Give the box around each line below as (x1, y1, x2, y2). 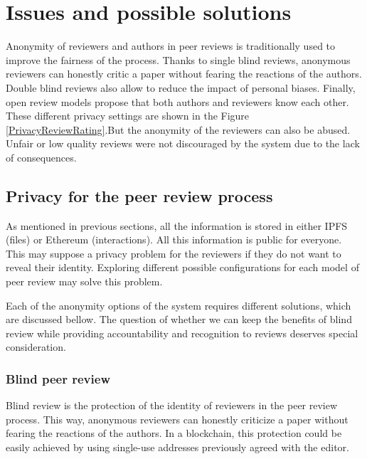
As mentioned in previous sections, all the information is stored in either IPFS (6, 218, 348, 233)
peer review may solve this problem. (6, 274, 163, 289)
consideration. (6, 339, 66, 354)
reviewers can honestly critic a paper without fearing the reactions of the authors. (6, 66, 362, 81)
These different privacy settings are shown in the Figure (6, 108, 250, 123)
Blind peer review (6, 369, 110, 387)
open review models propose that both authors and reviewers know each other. (6, 94, 349, 109)
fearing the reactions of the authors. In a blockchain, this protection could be (6, 426, 342, 440)
